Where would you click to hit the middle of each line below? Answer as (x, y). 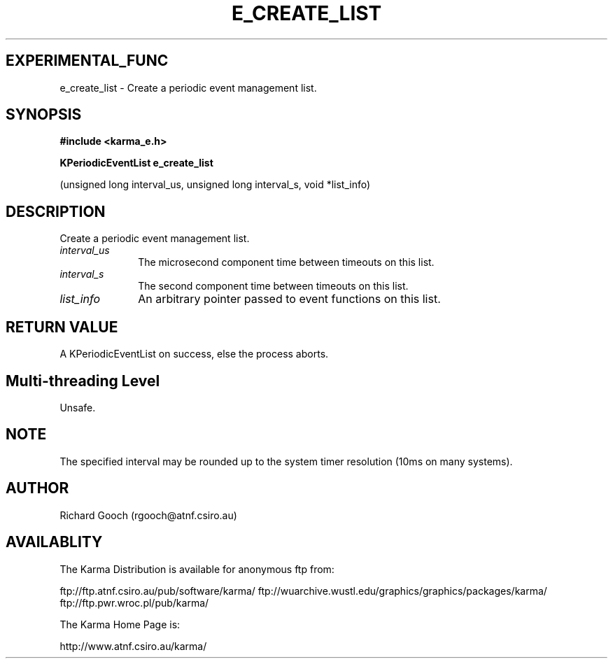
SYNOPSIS (44, 115)
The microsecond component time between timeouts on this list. (286, 262)
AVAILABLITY (54, 542)
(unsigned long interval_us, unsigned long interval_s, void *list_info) (215, 185)
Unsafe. (78, 407)
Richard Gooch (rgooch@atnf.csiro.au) (148, 515)
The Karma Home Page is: (120, 624)
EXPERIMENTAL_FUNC (87, 61)
